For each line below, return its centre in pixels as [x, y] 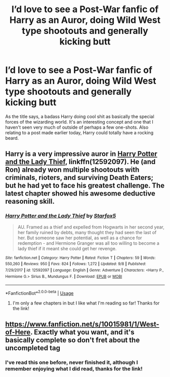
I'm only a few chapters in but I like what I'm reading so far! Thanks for [86, 303]
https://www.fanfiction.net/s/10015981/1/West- [82, 325]
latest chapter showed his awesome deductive [80, 194]
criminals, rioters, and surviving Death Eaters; [79, 178]
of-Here [18, 332]
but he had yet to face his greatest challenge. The [85, 186]
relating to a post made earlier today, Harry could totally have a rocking [79, 132]
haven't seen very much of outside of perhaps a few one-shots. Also [77, 127]
